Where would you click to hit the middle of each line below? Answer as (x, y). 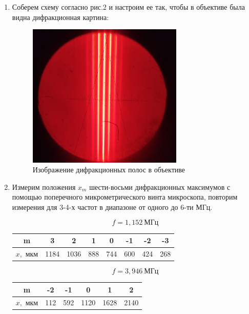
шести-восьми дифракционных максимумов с (160, 187)
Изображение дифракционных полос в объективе (109, 170)
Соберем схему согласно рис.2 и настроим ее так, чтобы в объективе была (128, 7)
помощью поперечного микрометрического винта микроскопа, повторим (125, 197)
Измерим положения (44, 187)
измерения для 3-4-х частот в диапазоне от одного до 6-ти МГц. (112, 207)
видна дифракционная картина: (60, 17)
